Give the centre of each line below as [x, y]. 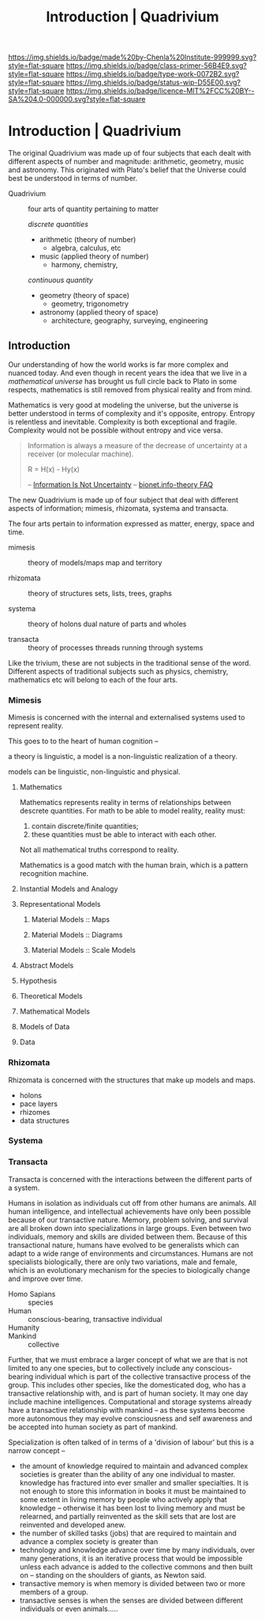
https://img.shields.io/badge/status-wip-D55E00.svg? [153, 82]
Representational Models [60, 904]
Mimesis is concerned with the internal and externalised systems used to [127, 717]
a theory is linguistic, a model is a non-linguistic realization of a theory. [123, 757]
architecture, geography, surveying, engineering [129, 321]
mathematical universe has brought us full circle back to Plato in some [123, 381]
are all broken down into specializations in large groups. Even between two [130, 1228]
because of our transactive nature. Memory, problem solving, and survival [128, 1220]
